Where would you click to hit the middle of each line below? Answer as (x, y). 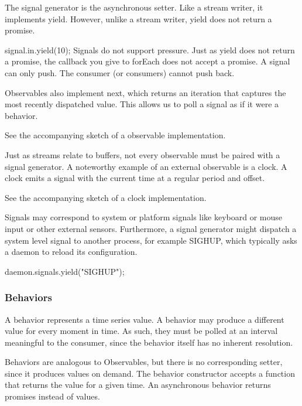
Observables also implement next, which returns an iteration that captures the (145, 92)
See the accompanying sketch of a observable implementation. (115, 135)
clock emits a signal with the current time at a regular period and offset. (135, 178)
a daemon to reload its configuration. (71, 252)
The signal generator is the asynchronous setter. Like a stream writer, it (134, 7)
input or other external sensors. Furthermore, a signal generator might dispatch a (151, 228)
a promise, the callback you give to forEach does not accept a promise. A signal (147, 61)
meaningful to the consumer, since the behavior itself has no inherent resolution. (149, 342)
